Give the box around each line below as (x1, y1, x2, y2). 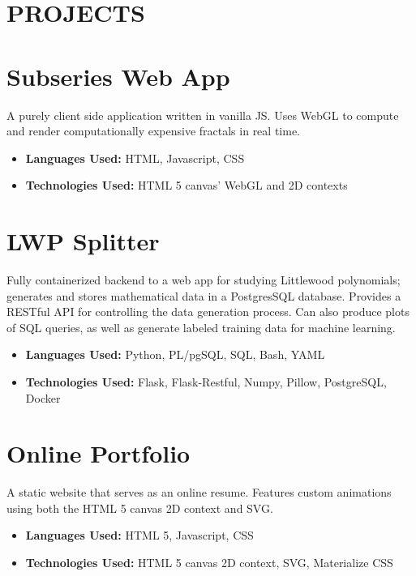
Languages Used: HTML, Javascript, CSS (25, 149, 245, 166)
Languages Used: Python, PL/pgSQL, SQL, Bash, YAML (25, 346, 325, 363)
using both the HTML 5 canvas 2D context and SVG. (6, 499, 273, 516)
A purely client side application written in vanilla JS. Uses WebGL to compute (6, 106, 399, 123)
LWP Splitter (6, 224, 160, 258)
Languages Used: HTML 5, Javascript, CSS (25, 527, 254, 544)
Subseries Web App (6, 59, 230, 92)
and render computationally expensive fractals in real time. (6, 122, 300, 139)
